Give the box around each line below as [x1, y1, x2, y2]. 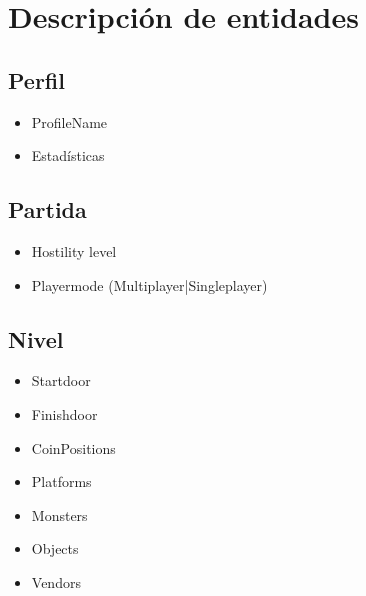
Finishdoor [31, 403, 98, 424]
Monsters [31, 504, 88, 525]
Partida [8, 194, 87, 225]
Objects [31, 538, 79, 559]
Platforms [31, 471, 92, 492]
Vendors [31, 571, 81, 592]
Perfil [8, 64, 65, 95]
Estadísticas [31, 145, 105, 166]
